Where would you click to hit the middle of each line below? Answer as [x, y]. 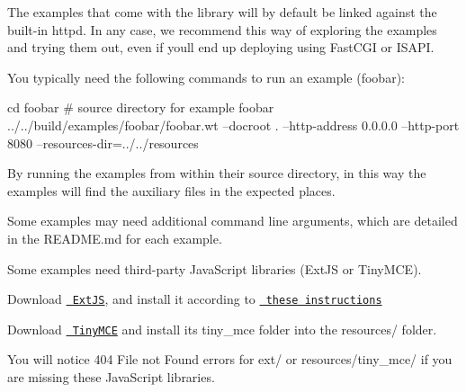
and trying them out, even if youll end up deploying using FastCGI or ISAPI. [221, 47]
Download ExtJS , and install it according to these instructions [195, 299]
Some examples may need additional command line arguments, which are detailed [233, 221]
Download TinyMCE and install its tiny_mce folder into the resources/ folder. [222, 329]
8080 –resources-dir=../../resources [103, 143]
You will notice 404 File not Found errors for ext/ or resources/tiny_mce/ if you [230, 359]
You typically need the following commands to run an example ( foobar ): [206, 77]
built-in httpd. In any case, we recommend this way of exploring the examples [222, 29]
